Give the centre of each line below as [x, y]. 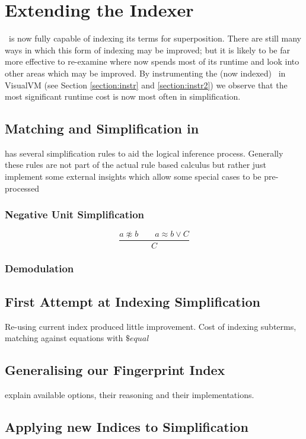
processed [22, 188]
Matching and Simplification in [102, 128]
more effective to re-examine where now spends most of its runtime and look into [152, 61]
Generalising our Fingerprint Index [115, 370]
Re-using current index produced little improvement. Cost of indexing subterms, [151, 326]
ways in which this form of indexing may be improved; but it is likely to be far [148, 50]
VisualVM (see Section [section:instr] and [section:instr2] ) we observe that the [146, 85]
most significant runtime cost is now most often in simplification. [123, 96]
